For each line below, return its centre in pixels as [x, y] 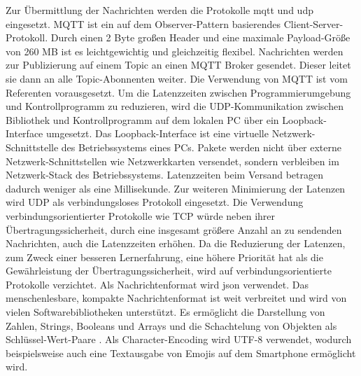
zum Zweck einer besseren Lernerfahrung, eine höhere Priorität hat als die [164, 257]
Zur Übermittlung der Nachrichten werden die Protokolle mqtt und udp [160, 10]
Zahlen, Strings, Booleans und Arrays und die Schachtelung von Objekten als [171, 325]
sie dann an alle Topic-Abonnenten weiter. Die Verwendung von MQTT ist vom [177, 78]
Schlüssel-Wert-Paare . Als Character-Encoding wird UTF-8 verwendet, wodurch [179, 339]
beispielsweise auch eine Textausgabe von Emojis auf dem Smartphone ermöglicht [181, 353]
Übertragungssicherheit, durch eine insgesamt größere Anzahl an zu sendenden [174, 229]
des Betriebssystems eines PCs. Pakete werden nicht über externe [201, 147]
